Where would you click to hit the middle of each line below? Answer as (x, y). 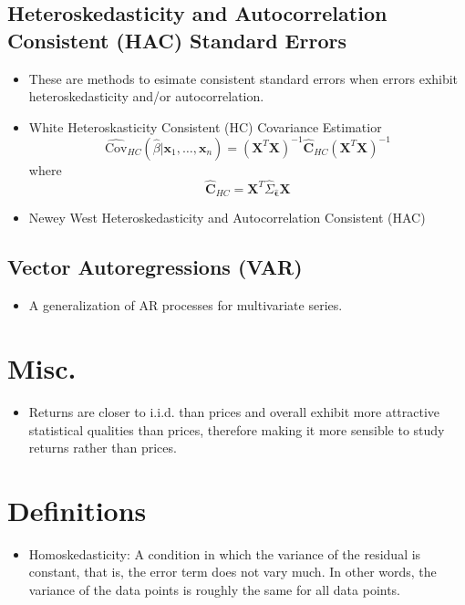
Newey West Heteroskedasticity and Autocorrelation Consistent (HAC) (227, 218)
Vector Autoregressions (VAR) (155, 267)
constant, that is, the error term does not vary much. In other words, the (232, 572)
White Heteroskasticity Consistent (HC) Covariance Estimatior (205, 126)
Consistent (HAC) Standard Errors (177, 40)
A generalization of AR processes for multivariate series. (186, 305)
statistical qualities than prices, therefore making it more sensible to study (237, 429)
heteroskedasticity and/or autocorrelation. (146, 96)
